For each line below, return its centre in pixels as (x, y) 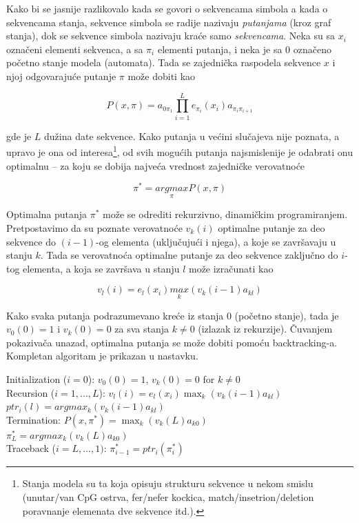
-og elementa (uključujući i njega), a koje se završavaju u (216, 241)
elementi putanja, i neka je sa (220, 49)
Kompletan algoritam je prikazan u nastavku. (102, 356)
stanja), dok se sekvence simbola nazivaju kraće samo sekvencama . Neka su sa (171, 36)
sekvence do (31, 241)
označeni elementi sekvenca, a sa (75, 49)
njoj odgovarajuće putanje (61, 76)
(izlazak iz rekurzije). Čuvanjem (265, 329)
